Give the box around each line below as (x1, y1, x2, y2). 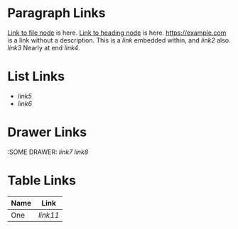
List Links (7, 69, 65, 84)
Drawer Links (7, 124, 87, 140)
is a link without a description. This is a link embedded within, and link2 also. (7, 35, 231, 44)
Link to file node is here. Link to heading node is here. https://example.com (7, 28, 227, 37)
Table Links (7, 172, 77, 189)
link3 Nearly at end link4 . (7, 43, 80, 52)
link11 (38, 210, 60, 220)
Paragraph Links (7, 5, 106, 21)
